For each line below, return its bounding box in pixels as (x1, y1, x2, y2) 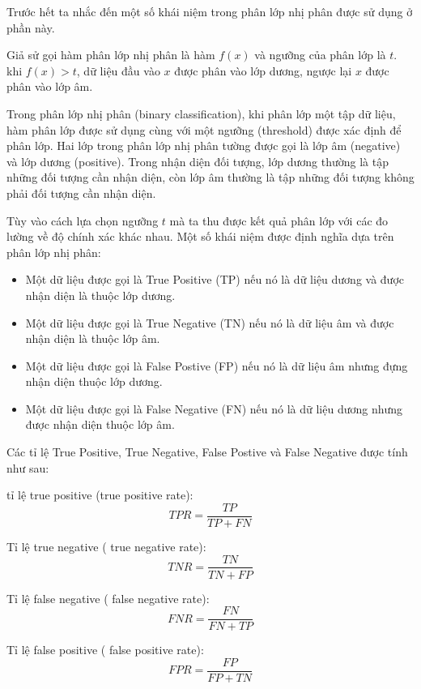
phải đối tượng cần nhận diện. (6, 184, 156, 201)
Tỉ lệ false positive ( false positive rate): (6, 641, 204, 658)
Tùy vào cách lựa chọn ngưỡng (6, 212, 159, 229)
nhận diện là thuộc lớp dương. (25, 286, 176, 303)
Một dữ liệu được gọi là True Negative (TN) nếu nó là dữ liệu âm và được (25, 314, 394, 331)
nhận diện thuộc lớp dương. (25, 373, 163, 390)
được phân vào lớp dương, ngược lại (174, 62, 352, 79)
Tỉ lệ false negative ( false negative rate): (6, 589, 210, 606)
